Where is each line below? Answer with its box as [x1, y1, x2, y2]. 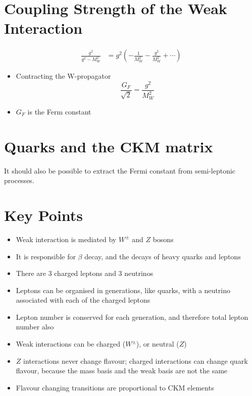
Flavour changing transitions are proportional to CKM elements [16, 382, 214, 392]
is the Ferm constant [27, 106, 91, 117]
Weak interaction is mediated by [16, 234, 117, 244]
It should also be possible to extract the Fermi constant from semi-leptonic [4, 165, 236, 176]
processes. [4, 175, 34, 186]
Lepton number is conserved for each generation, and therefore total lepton [16, 311, 248, 322]
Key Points [4, 204, 83, 225]
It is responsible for [16, 251, 76, 261]
